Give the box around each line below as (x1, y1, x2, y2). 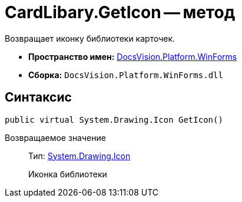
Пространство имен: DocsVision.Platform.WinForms (28, 51, 237, 62)
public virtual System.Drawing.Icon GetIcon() (5, 115, 223, 124)
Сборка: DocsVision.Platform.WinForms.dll (28, 69, 223, 80)
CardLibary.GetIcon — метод (5, 2, 236, 22)
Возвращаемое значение (5, 132, 106, 143)
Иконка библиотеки (28, 169, 107, 179)
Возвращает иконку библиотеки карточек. (5, 33, 175, 43)
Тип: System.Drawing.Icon (28, 150, 131, 161)
